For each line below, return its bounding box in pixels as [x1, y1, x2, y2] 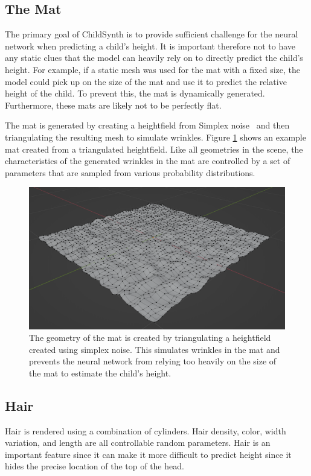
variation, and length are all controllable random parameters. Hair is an [5, 436, 271, 449]
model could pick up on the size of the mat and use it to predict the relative [5, 75, 287, 87]
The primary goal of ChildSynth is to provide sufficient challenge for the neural [5, 28, 298, 40]
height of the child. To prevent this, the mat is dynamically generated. [5, 87, 265, 100]
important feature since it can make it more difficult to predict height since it [5, 448, 292, 460]
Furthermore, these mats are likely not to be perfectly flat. [5, 98, 222, 111]
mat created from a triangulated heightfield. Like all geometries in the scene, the [5, 142, 303, 155]
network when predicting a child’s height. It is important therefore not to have [5, 39, 296, 52]
